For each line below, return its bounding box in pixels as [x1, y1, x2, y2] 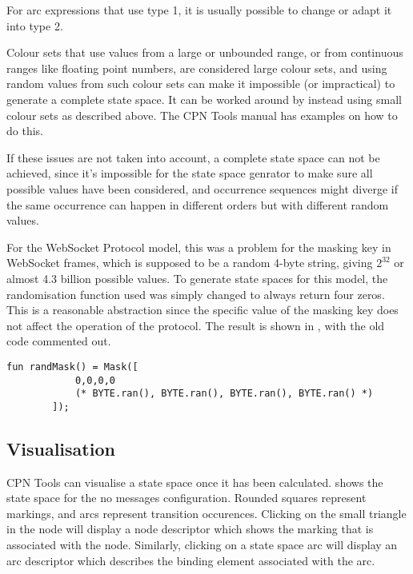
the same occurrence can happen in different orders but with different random [6, 196, 389, 213]
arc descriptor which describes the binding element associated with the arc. [6, 552, 375, 568]
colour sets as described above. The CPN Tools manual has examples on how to [6, 106, 398, 123]
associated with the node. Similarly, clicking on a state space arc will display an [6, 536, 398, 553]
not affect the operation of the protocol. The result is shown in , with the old [6, 317, 385, 333]
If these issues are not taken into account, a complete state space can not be [6, 149, 380, 165]
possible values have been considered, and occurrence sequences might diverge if [6, 180, 399, 197]
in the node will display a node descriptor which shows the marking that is [6, 520, 374, 537]
